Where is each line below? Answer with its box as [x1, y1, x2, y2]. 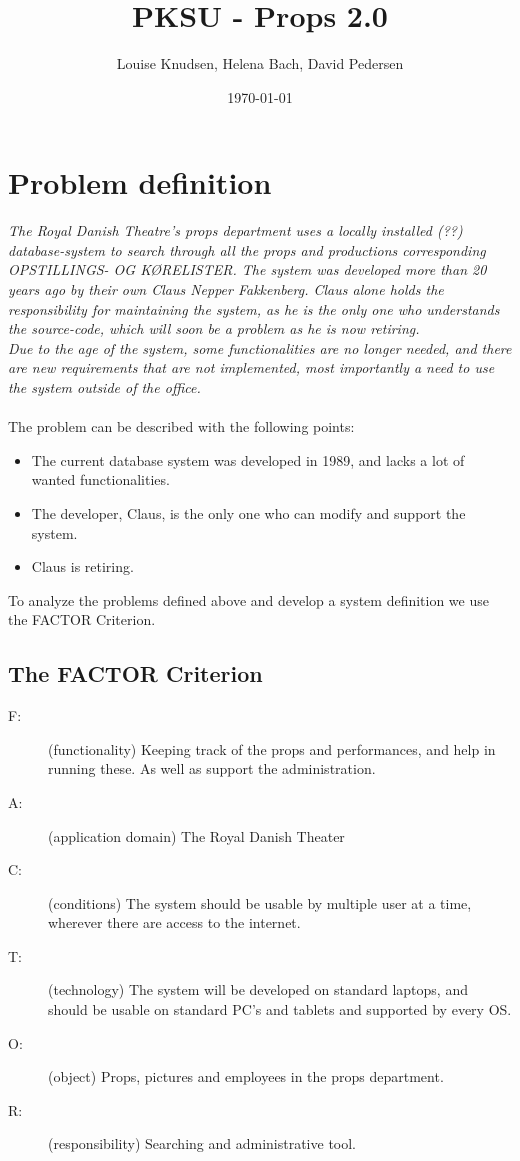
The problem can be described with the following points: [8, 416, 355, 437]
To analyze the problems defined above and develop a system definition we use [8, 589, 489, 610]
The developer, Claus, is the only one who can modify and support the [31, 502, 466, 523]
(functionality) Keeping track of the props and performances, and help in [48, 738, 496, 759]
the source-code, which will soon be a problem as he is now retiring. [8, 318, 420, 339]
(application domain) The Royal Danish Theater [48, 825, 345, 846]
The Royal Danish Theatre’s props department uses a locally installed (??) [8, 220, 463, 241]
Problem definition [8, 162, 272, 203]
